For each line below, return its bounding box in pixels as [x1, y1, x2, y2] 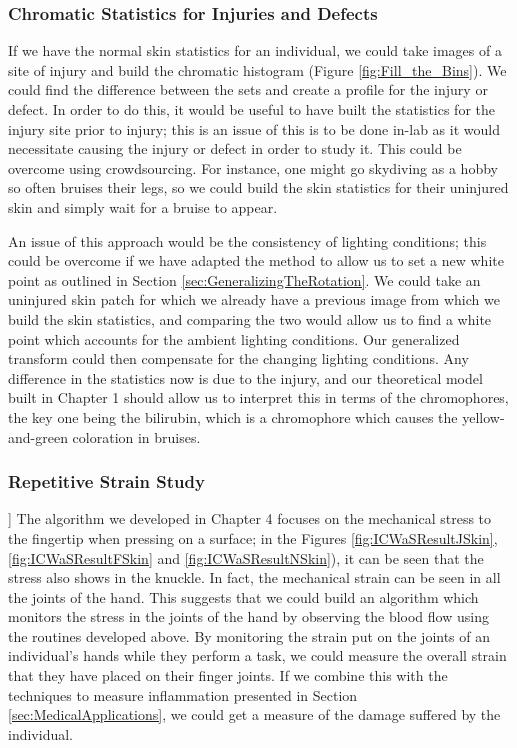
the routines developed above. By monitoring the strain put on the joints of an [8, 625, 491, 646]
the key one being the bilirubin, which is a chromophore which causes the [8, 406, 458, 427]
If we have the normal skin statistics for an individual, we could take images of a [8, 40, 502, 61]
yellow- [462, 406, 505, 427]
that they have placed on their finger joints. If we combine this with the [8, 665, 448, 686]
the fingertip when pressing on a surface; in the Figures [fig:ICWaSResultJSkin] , [8, 527, 498, 548]
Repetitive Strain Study [8, 469, 205, 494]
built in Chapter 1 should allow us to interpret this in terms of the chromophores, [8, 387, 509, 408]
